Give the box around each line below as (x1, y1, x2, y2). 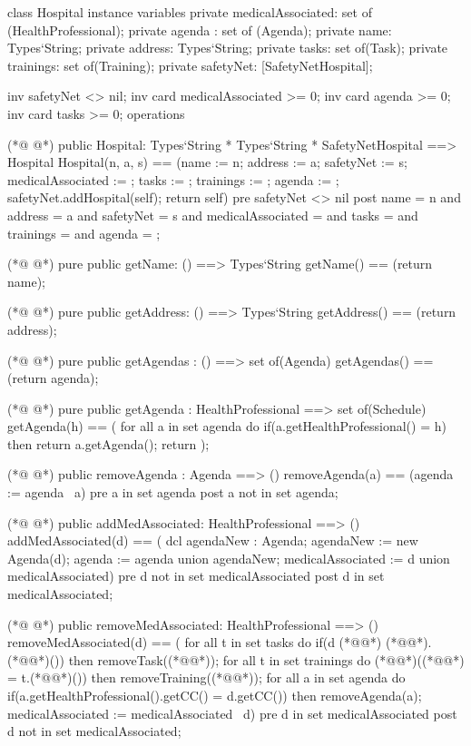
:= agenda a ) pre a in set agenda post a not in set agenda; (7, 483, 339, 502)
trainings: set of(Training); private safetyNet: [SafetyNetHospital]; (7, 55, 373, 74)
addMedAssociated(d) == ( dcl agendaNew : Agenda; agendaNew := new (7, 531, 418, 550)
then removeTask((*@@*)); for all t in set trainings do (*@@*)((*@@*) (68, 650, 465, 669)
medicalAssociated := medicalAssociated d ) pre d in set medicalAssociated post (7, 703, 457, 722)
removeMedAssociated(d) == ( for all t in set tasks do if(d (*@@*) (7, 633, 382, 652)
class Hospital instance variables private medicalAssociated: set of (7, 3, 372, 21)
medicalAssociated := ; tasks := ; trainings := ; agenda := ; (7, 170, 339, 189)
